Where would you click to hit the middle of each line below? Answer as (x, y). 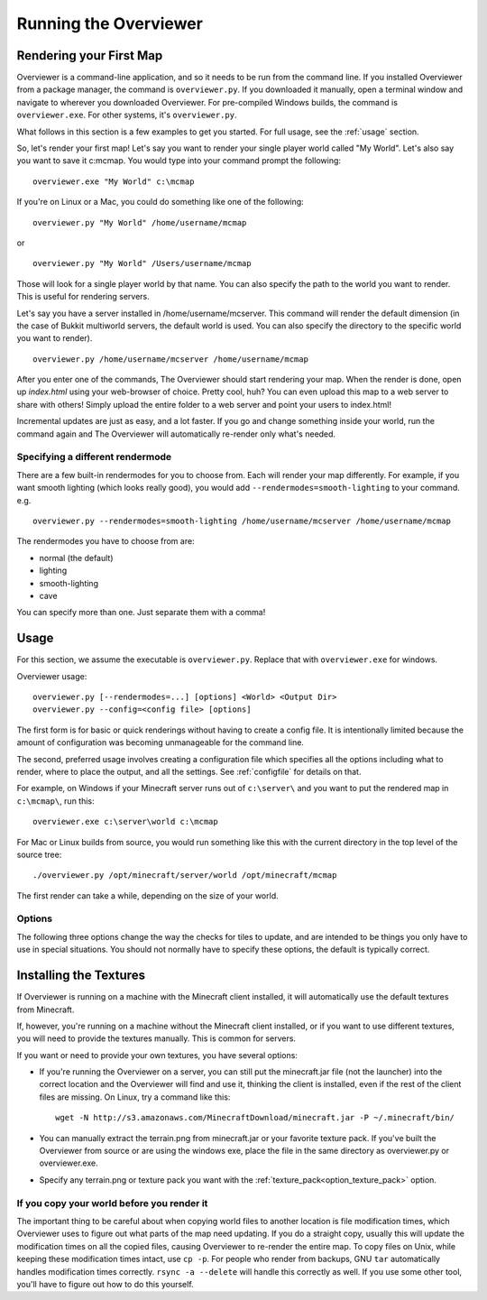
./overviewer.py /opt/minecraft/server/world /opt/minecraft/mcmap (185, 876)
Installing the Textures (81, 976)
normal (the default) (76, 558)
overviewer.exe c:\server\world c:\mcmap (125, 822)
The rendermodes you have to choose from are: (106, 541)
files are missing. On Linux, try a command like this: (135, 1097)
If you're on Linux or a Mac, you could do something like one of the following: (160, 202)
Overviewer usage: (52, 676)
